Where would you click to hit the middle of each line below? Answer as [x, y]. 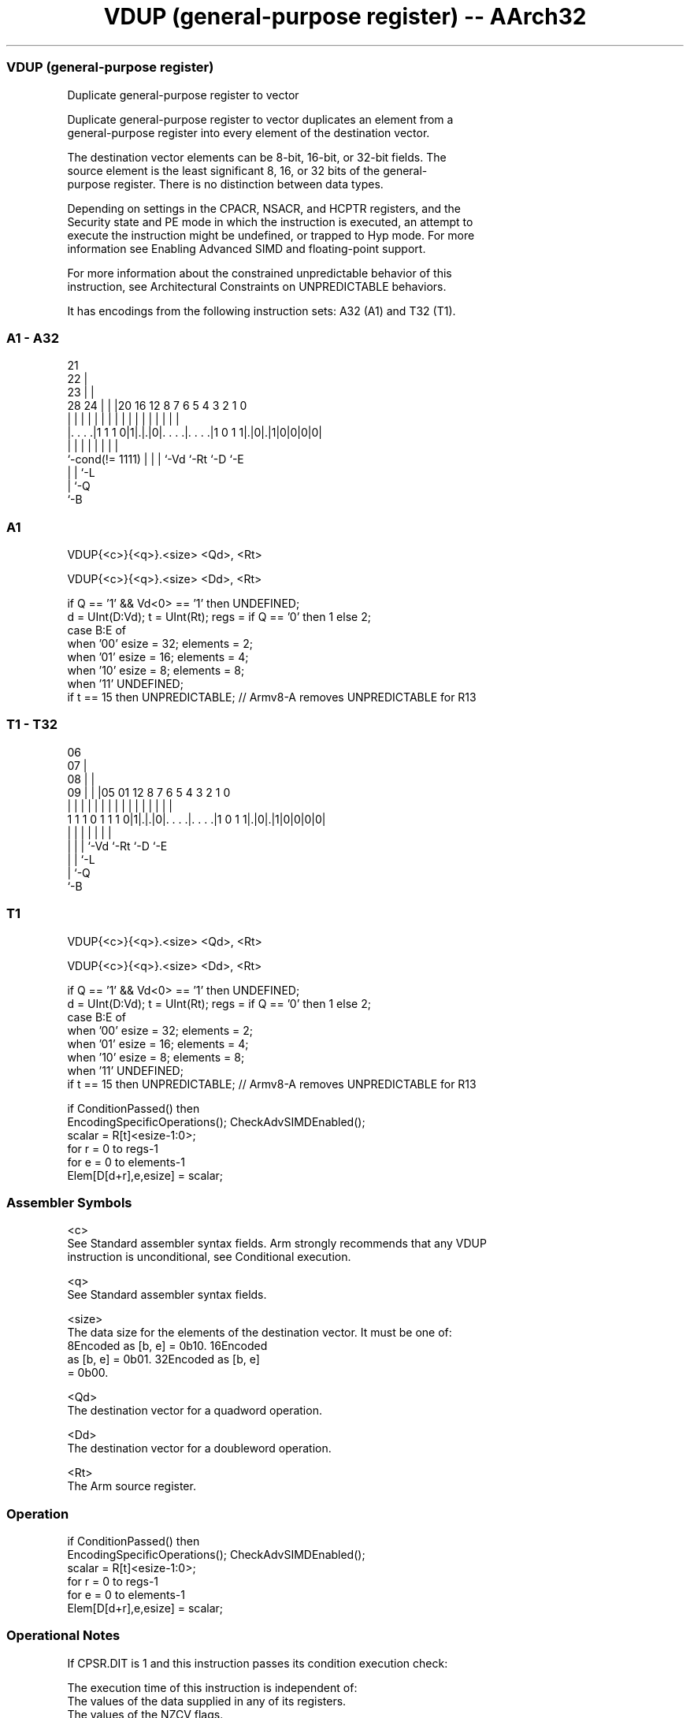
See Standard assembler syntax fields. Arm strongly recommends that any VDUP [277, 1244]
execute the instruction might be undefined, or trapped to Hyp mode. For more [271, 235]
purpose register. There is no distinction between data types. [225, 184]
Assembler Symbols [69, 1202]
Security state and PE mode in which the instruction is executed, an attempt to [270, 221]
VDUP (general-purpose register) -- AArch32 [345, 17]
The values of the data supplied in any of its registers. [207, 1701]
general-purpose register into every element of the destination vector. [249, 132]
